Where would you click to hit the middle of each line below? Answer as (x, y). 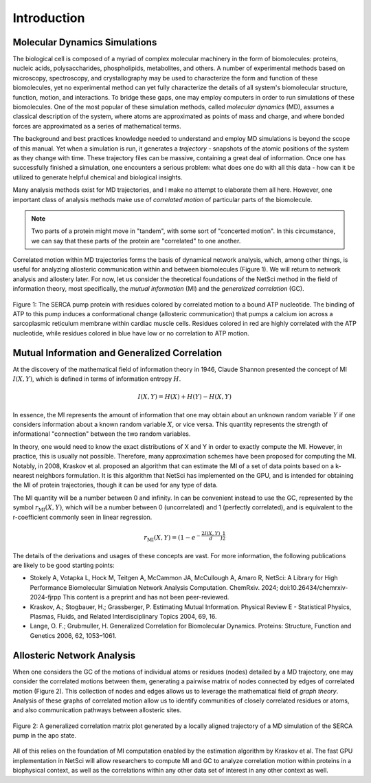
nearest (23, 476)
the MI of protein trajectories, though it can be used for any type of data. (115, 485)
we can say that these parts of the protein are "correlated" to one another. (136, 241)
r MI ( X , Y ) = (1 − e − (172, 538)
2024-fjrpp (46, 597)
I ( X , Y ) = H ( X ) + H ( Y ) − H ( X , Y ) (185, 397)
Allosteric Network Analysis (74, 655)
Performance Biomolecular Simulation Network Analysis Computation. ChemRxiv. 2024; (154, 587)
